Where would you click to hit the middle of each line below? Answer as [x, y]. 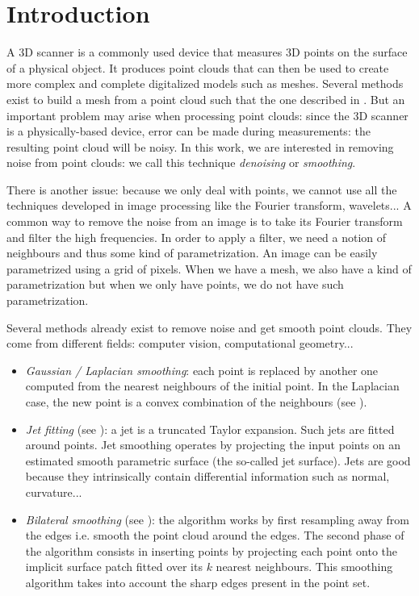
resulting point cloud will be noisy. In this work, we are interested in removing [200, 146]
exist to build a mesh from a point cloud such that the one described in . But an [206, 99]
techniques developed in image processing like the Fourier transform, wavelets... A [209, 205]
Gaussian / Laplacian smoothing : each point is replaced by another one [202, 370]
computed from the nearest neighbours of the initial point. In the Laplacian [212, 386]
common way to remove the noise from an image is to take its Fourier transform [205, 221]
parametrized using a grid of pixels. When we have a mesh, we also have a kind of [209, 268]
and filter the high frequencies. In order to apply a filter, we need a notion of [197, 237]
